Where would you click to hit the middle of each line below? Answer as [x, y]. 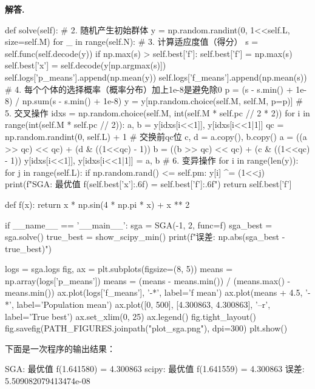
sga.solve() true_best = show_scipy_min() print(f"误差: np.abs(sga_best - [145, 237]
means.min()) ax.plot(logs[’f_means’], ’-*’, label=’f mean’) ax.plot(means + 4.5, [154, 292]
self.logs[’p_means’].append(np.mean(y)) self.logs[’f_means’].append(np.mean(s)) [156, 77]
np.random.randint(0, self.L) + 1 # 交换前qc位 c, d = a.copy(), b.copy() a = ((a [156, 136]
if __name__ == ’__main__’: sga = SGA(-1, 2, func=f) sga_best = [139, 224]
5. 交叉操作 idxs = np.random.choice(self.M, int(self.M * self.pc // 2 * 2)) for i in [157, 112]
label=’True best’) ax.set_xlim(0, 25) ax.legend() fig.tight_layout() [131, 316]
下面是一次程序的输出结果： [60, 348]
